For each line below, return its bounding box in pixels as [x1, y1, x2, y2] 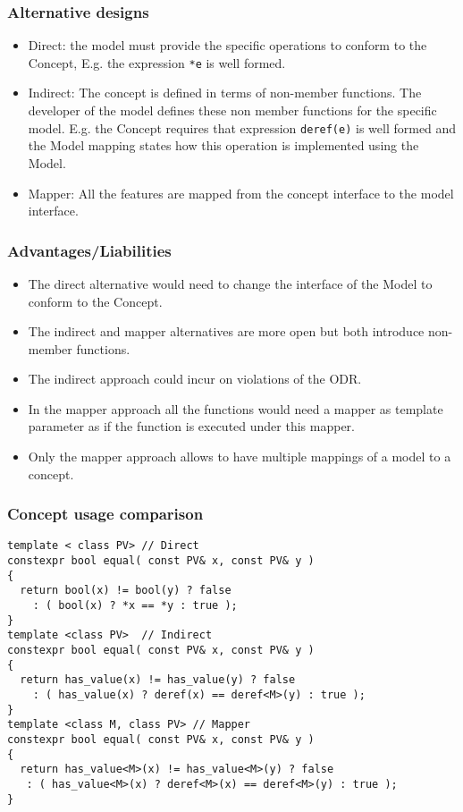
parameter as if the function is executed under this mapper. [28, 417, 355, 436]
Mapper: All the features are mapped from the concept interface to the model [28, 183, 454, 202]
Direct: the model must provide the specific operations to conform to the [28, 36, 427, 55]
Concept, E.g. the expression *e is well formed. [28, 53, 286, 72]
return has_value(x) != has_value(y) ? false [20, 673, 296, 687]
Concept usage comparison [7, 503, 204, 525]
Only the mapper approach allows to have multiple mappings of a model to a [28, 447, 451, 466]
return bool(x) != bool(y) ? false [20, 584, 231, 597]
